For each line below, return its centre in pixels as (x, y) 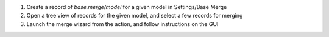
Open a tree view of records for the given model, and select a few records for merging (135, 16)
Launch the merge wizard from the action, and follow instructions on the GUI (122, 24)
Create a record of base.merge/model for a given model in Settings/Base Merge (127, 7)
